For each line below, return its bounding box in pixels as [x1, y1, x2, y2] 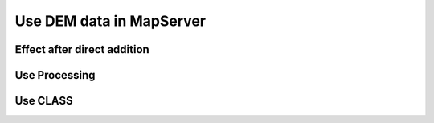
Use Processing [14, 68, 96, 82]
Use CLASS [14, 94, 73, 108]
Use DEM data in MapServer [14, 12, 207, 30]
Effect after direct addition [14, 43, 150, 56]
